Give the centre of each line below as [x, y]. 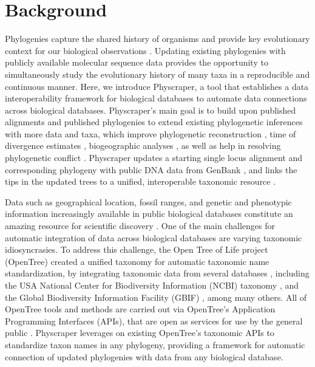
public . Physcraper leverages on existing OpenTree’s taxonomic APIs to [140, 333]
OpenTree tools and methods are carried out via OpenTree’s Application [140, 309]
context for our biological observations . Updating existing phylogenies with [145, 50]
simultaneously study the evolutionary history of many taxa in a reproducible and [157, 74]
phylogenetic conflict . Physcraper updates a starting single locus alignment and [154, 158]
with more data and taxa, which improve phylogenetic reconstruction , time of [151, 133]
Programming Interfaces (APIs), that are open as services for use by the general [154, 321]
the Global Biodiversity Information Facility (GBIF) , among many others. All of [156, 297]
